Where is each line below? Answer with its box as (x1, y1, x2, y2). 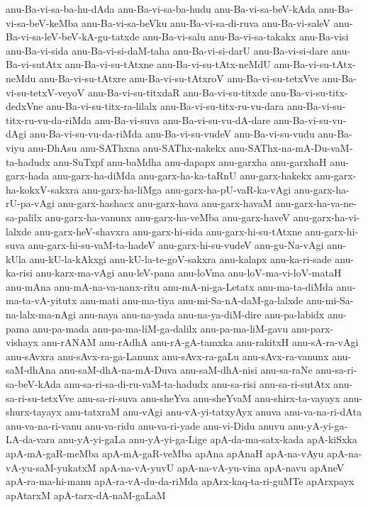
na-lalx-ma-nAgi (6, 307, 76, 322)
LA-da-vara (6, 432, 55, 447)
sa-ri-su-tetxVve (6, 390, 74, 405)
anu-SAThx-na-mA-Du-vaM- (228, 140, 353, 155)
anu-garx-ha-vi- (293, 209, 360, 224)
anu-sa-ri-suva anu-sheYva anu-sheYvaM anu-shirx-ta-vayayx (77, 390, 340, 405)
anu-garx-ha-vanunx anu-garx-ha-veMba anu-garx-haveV (45, 209, 290, 224)
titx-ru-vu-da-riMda (6, 112, 92, 127)
